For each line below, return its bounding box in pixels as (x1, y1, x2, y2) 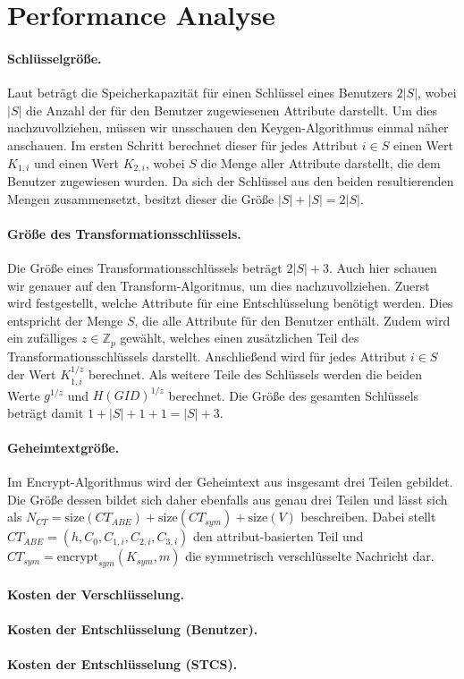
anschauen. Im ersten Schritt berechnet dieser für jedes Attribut (7, 135, 359, 154)
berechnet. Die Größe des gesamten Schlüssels (168, 386, 419, 404)
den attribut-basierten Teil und (192, 527, 364, 546)
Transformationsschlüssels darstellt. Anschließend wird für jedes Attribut (7, 346, 407, 365)
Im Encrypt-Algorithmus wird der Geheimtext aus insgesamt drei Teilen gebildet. (7, 472, 453, 491)
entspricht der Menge (7, 310, 123, 329)
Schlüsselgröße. (7, 48, 102, 67)
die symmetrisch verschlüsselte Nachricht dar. (185, 547, 434, 565)
